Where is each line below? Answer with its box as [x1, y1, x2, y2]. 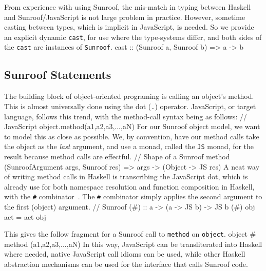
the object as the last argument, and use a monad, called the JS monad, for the [4, 141, 254, 152]
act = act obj [4, 211, 46, 222]
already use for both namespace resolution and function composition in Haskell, [4, 181, 255, 192]
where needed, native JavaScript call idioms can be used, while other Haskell [4, 248, 245, 259]
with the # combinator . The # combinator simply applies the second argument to [4, 191, 262, 202]
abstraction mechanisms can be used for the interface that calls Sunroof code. [4, 259, 248, 269]
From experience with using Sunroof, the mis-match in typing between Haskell [4, 2, 251, 12]
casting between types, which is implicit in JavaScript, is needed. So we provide [4, 22, 254, 32]
